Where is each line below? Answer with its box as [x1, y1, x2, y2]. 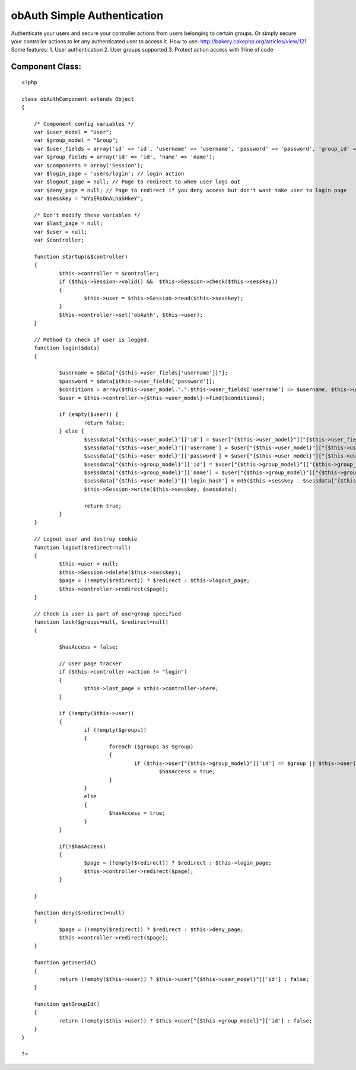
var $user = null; [33, 228, 88, 235]
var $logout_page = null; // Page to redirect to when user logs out [33, 179, 241, 185]
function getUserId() [33, 959, 97, 966]
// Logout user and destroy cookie [33, 536, 138, 542]
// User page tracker [59, 661, 122, 667]
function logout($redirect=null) [33, 544, 132, 551]
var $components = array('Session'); [33, 162, 144, 169]
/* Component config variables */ [33, 120, 135, 127]
